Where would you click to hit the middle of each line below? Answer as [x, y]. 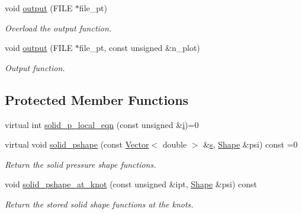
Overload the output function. [58, 28]
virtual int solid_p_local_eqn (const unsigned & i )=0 [102, 124]
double [175, 144]
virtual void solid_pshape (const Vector [77, 144]
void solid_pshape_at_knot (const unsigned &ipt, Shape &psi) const [131, 184]
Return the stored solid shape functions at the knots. [99, 204]
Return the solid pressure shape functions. [81, 164]
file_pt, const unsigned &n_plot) [139, 48]
